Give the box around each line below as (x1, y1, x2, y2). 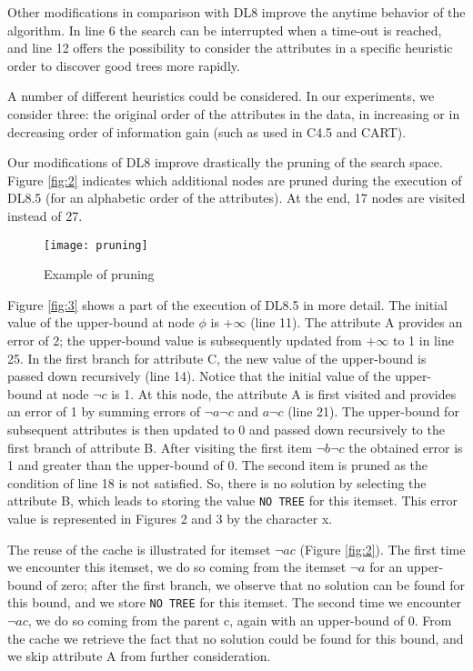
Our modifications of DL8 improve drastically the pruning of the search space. (7, 153, 443, 172)
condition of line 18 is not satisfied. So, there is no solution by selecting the (7, 473, 427, 492)
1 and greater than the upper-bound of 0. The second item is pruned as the (7, 456, 428, 475)
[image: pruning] (44, 238, 148, 252)
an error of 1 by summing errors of (7, 402, 200, 421)
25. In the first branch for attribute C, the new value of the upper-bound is (7, 348, 427, 367)
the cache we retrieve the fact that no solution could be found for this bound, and (7, 628, 464, 647)
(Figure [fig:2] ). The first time (299, 539, 466, 558)
